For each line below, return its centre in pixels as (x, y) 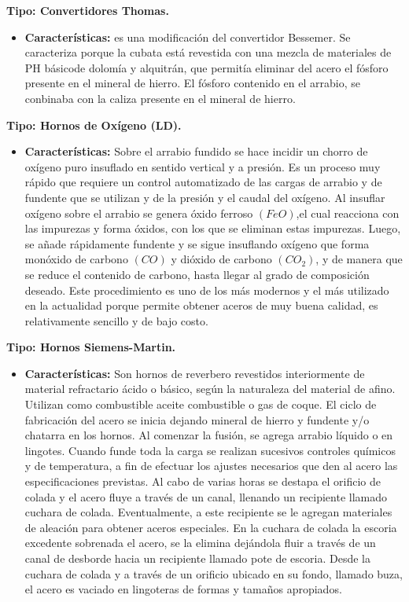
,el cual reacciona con (348, 213)
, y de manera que (359, 259)
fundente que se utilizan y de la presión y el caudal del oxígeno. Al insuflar (205, 197)
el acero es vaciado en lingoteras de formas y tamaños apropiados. (183, 589)
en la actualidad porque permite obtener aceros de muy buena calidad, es (201, 305)
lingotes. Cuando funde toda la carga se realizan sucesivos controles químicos (210, 450)
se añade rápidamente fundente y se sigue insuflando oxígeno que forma (197, 243)
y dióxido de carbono (221, 259)
